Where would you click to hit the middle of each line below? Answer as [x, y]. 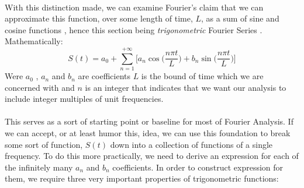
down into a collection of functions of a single [191, 144]
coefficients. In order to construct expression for [198, 167]
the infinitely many [39, 167]
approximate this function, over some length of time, [99, 18]
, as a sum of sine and [240, 18]
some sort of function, [44, 144]
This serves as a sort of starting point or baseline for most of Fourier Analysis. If [149, 121]
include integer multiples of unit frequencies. [84, 99]
